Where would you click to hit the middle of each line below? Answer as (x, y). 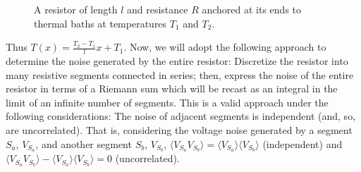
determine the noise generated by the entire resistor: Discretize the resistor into (177, 61)
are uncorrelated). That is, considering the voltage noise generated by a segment (179, 129)
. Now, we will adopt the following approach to (225, 47)
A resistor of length (76, 9)
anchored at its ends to (252, 9)
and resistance (157, 9)
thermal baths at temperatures (100, 23)
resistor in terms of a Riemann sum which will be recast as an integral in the (172, 88)
